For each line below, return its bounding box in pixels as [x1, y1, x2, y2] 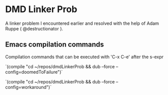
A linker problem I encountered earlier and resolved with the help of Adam [5, 20, 159, 26]
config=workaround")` [5, 84, 52, 90]
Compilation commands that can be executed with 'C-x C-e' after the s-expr [5, 54, 164, 60]
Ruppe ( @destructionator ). [5, 25, 64, 31]
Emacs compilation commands [5, 40, 104, 49]
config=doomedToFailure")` [5, 69, 63, 75]
